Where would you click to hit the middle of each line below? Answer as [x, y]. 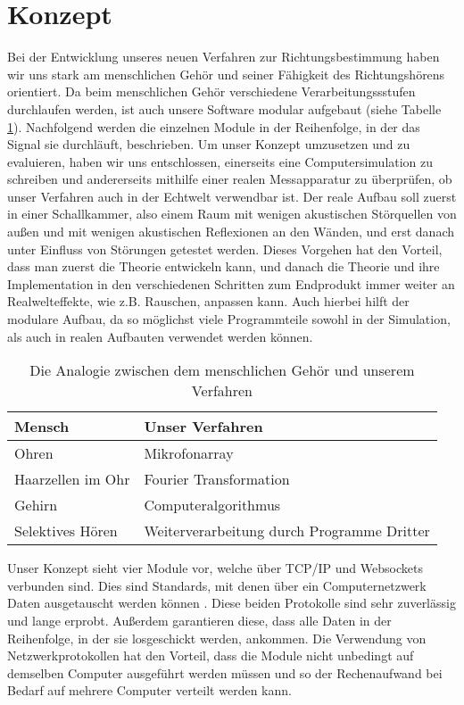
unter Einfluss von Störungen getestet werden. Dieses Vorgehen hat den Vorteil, [225, 249]
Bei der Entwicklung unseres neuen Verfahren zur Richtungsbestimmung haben [224, 57]
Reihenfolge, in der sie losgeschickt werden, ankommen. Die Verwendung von [217, 638]
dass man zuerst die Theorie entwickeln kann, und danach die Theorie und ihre [224, 266]
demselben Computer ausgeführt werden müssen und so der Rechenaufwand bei [225, 672]
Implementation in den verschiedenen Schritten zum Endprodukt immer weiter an [231, 283]
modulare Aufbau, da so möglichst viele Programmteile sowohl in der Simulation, [229, 319]
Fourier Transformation [217, 479]
